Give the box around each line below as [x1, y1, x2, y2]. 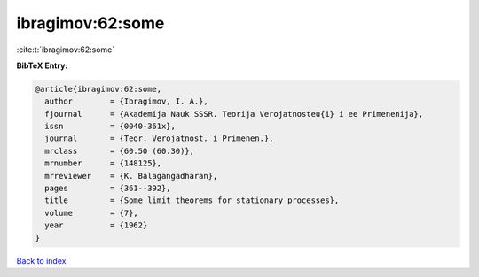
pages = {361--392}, [44, 183, 172, 194]
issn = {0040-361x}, [44, 121, 177, 132]
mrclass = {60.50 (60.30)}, [44, 146, 195, 156]
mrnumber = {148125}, [44, 158, 162, 168]
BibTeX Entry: [16, 60, 68, 71]
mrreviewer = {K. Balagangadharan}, [44, 171, 218, 181]
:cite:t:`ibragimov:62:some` [16, 44, 115, 55]
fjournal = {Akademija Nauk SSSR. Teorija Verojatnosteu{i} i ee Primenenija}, [44, 109, 424, 119]
